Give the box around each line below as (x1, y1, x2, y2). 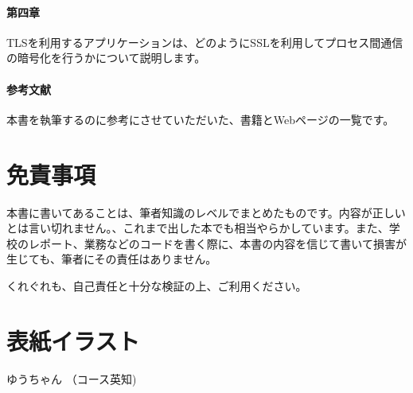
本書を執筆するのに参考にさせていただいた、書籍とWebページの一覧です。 (6, 111, 395, 127)
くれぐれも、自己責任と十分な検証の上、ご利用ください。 (6, 277, 307, 294)
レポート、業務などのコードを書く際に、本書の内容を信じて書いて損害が (28, 235, 407, 251)
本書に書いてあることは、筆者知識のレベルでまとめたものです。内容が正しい (6, 204, 406, 220)
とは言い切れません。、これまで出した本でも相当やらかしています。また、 (6, 220, 389, 236)
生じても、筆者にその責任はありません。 (6, 251, 217, 267)
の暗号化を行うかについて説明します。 (6, 49, 206, 66)
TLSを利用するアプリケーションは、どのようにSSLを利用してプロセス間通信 (6, 33, 403, 50)
